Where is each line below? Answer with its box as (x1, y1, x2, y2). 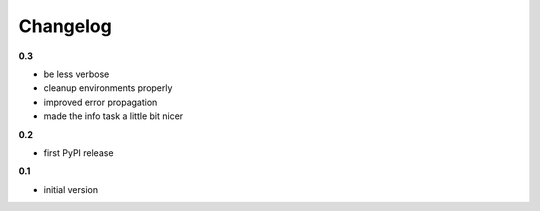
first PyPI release (43, 146, 114, 159)
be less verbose (43, 68, 110, 80)
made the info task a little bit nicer (43, 110, 184, 122)
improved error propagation (43, 96, 158, 108)
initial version (43, 183, 99, 195)
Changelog (18, 15, 112, 37)
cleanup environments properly (43, 82, 173, 94)
